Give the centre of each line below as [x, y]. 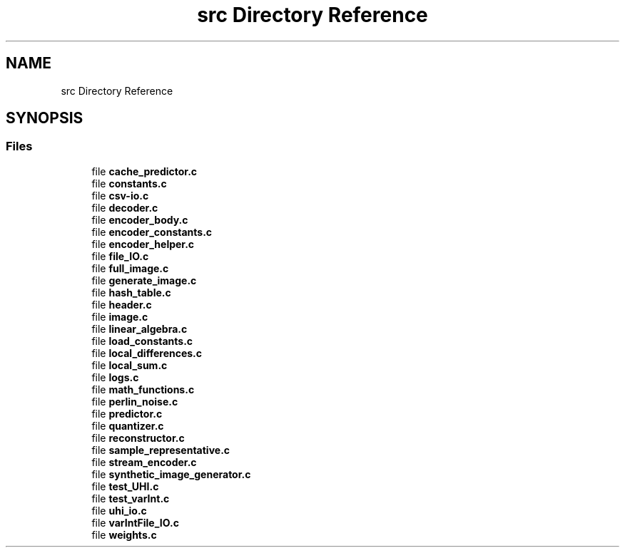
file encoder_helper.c [143, 244]
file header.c [122, 304]
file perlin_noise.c [135, 401]
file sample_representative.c [161, 450]
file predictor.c [127, 413]
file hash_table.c [131, 292]
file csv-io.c [120, 195]
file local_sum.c [129, 365]
